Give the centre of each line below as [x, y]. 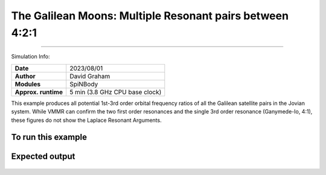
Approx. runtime [39, 92]
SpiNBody [84, 84]
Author [25, 76]
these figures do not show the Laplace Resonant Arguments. [87, 120]
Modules [28, 84]
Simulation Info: [30, 57]
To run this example [49, 137]
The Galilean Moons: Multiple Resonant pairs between [150, 16]
